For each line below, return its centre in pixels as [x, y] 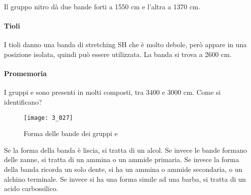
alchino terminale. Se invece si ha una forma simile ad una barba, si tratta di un [125, 179]
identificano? [23, 101]
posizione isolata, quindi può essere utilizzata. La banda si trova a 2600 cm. [118, 54]
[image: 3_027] [48, 118]
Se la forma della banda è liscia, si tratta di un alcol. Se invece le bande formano [125, 150]
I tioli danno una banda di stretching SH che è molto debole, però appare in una [125, 44]
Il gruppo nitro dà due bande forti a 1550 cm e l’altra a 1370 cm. [102, 6]
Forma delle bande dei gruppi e [71, 133]
